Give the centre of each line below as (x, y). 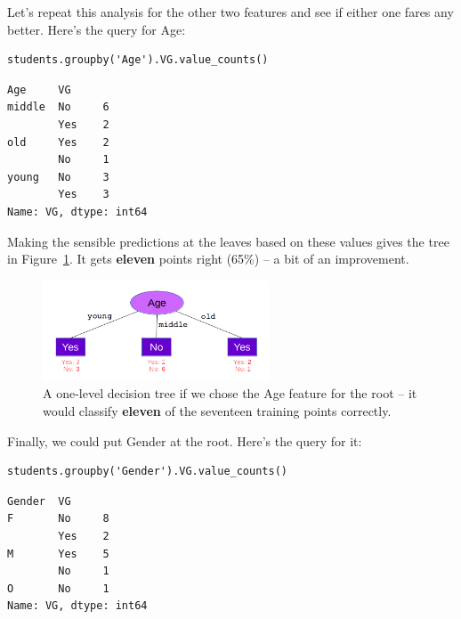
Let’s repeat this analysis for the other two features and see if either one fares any (230, 12)
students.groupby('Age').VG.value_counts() (138, 60)
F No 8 (58, 519)
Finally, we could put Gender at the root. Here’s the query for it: (185, 440)
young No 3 (58, 177)
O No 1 (58, 588)
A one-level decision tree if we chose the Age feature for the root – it (230, 393)
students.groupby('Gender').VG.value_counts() (147, 472)
